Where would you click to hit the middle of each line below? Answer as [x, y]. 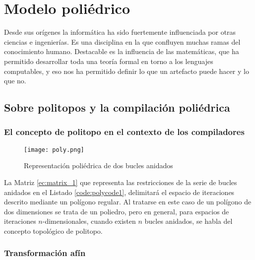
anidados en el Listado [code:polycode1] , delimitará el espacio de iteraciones [119, 192]
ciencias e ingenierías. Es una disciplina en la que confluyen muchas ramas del [122, 41]
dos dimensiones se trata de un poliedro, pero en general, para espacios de [117, 211]
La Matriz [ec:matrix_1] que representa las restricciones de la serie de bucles [121, 182]
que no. [15, 81]
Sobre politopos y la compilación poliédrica [117, 107]
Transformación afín [45, 253]
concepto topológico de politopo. [53, 230]
